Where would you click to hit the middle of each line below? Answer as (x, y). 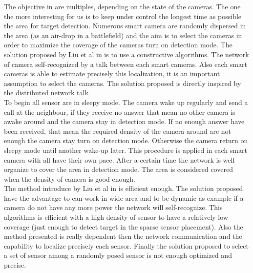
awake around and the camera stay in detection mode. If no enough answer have (124, 121)
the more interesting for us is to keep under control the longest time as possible (123, 16)
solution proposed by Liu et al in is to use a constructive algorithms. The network (126, 54)
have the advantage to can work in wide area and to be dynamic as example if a (124, 198)
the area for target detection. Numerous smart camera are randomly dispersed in (125, 26)
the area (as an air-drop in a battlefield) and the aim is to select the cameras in (123, 35)
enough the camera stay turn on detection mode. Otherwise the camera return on (126, 140)
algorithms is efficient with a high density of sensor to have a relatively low (116, 217)
